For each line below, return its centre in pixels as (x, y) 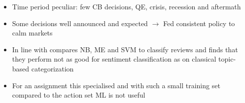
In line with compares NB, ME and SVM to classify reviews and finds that (125, 49)
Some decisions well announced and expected (80, 23)
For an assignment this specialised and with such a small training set (116, 85)
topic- (227, 59)
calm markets (32, 33)
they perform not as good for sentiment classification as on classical (114, 59)
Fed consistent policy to (199, 23)
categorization (52, 68)
